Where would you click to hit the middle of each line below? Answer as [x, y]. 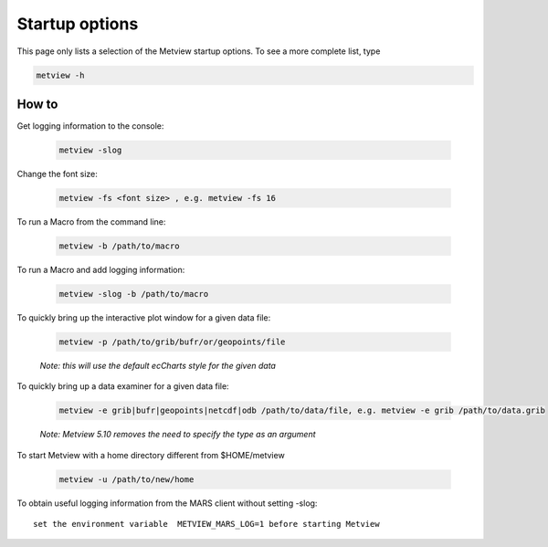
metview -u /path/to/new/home [126, 479]
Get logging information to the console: [90, 126]
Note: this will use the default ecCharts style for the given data [158, 365]
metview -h [60, 75]
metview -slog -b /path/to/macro [134, 294]
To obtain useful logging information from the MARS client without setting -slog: [167, 503]
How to [37, 104]
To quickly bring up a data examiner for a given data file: [123, 386]
